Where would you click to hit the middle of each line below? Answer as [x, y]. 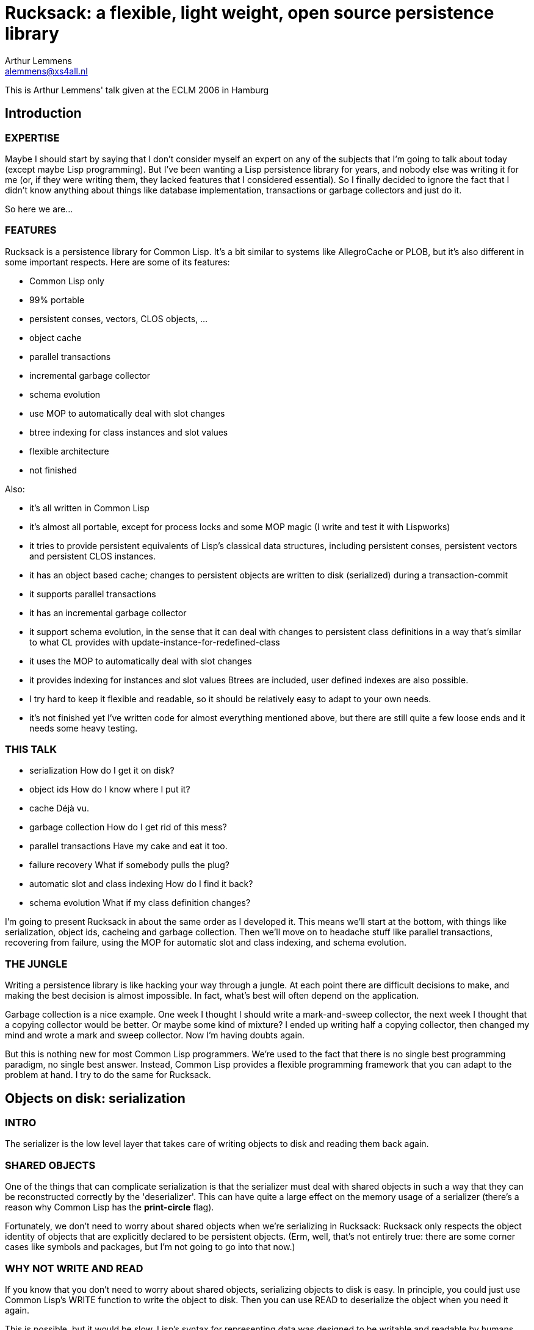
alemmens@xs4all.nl [46, 71]
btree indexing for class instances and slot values [129, 432]
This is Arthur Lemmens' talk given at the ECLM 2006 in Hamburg [137, 90]
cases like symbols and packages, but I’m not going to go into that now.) [150, 1247]
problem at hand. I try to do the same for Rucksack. [108, 1075]
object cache [56, 337]
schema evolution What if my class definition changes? [140, 903]
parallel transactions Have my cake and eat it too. [128, 846]
